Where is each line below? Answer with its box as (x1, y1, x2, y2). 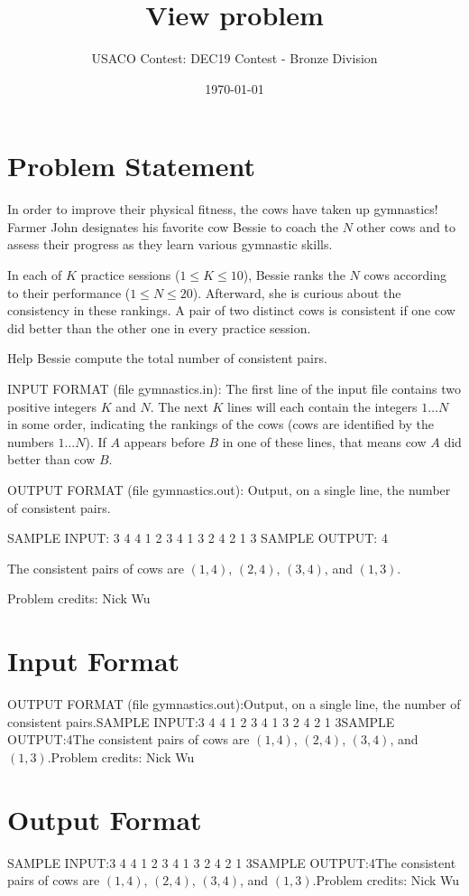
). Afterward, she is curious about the (192, 283, 401, 302)
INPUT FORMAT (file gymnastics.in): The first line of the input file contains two (7, 379, 461, 397)
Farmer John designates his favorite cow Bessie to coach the (7, 217, 338, 236)
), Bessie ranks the (243, 266, 345, 285)
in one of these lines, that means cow (222, 432, 427, 451)
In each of (7, 266, 62, 285)
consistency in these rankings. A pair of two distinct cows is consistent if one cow (7, 301, 455, 320)
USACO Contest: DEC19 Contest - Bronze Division (91, 49, 378, 68)
